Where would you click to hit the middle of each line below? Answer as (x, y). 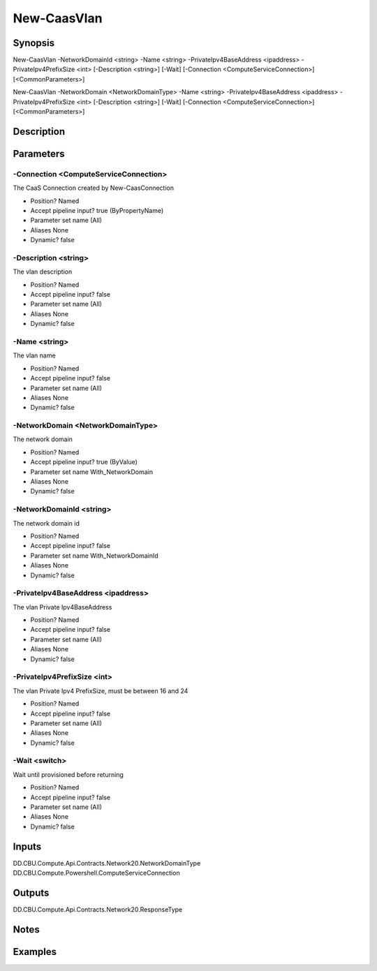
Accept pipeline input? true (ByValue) (84, 462)
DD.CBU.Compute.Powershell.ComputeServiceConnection (97, 873)
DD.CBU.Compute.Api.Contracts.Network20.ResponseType (98, 910)
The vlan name (34, 355)
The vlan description (43, 272)
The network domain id (46, 523)
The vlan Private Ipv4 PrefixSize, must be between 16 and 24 (101, 690)
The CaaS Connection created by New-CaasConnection (94, 188)
